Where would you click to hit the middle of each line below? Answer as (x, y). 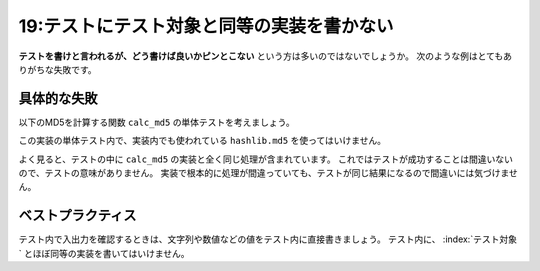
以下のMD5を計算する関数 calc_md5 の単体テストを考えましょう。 (156, 122)
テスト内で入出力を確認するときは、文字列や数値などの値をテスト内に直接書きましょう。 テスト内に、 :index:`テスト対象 (267, 239)
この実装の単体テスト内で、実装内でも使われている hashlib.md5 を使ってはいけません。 (202, 141)
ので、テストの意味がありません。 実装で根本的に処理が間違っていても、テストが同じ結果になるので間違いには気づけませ (268, 173)
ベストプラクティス (77, 215)
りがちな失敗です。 (57, 69)
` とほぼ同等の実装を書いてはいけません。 (104, 253)
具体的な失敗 (58, 98)
